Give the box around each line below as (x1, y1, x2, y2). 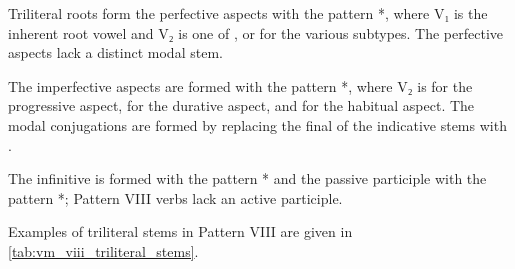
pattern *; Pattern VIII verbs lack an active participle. (8, 187, 343, 208)
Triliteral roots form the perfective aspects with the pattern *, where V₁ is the (8, 3, 488, 23)
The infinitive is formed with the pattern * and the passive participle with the (8, 168, 487, 189)
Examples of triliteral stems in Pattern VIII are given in (8, 221, 353, 242)
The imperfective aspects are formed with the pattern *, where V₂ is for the (8, 75, 473, 96)
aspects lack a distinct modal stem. (8, 42, 223, 63)
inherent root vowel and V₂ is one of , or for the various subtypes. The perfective (8, 22, 504, 43)
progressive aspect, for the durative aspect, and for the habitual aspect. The (8, 95, 475, 116)
